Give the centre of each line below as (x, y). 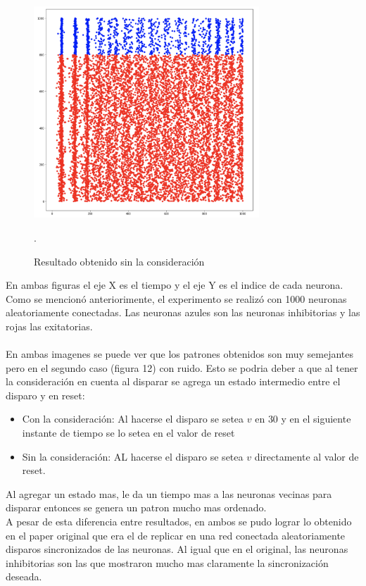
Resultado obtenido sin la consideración (119, 261)
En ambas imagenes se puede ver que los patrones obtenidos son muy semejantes (180, 354)
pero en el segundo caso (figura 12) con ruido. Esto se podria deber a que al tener (182, 367)
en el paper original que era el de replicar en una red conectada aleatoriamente (176, 535)
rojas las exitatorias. (49, 326)
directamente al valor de (307, 456)
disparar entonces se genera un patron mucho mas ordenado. (136, 507)
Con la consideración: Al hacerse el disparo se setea (133, 419)
